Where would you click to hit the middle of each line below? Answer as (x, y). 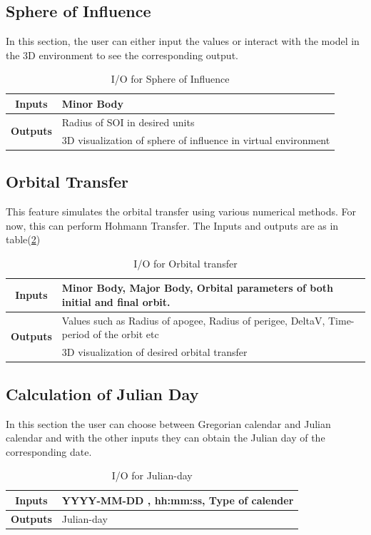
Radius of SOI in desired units (128, 122)
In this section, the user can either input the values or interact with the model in (183, 41)
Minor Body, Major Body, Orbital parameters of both (197, 288)
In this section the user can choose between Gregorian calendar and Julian (168, 423)
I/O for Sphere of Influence (170, 79)
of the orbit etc (126, 334)
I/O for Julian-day (152, 475)
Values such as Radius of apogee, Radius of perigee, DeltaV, (193, 320)
